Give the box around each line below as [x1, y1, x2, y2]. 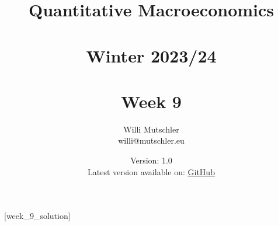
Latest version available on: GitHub [88, 165, 215, 178]
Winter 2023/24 [86, 43, 217, 67]
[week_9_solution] [4, 210, 71, 222]
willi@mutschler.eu [118, 134, 185, 147]
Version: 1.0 [130, 154, 172, 166]
